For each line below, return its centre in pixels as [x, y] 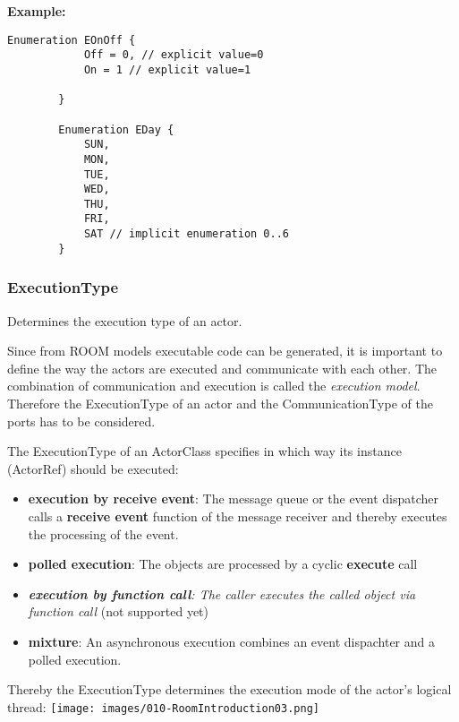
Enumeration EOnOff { [72, 40]
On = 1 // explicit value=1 [167, 69]
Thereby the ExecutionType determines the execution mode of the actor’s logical [229, 689]
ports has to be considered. [81, 421]
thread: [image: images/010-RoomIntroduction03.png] [163, 706]
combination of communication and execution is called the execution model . [214, 386]
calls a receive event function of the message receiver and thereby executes [238, 516]
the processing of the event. [103, 533]
